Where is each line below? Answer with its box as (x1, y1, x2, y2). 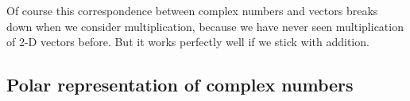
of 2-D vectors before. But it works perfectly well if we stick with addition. (6, 33, 369, 50)
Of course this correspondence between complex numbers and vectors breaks (6, 2, 378, 18)
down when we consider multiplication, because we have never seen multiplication (6, 17, 404, 34)
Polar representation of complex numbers (6, 72, 354, 97)
